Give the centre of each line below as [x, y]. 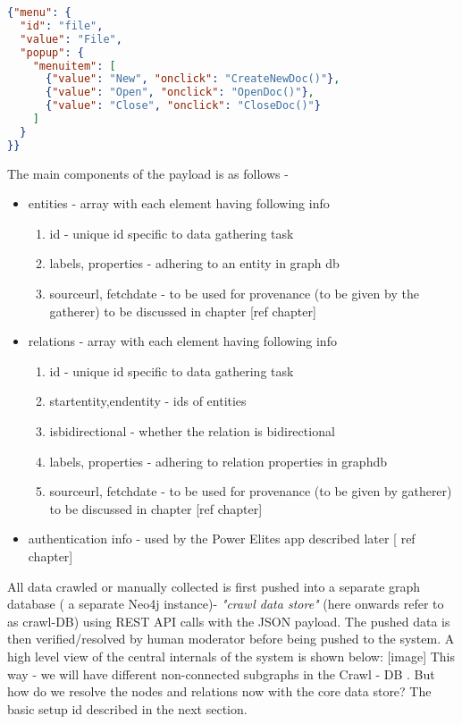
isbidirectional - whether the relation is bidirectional [192, 430]
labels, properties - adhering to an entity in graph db [194, 263]
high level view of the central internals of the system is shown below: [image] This [231, 656]
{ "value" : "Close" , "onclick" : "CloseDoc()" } [183, 106]
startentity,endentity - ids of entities [148, 401]
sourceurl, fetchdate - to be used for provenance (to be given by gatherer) [251, 491]
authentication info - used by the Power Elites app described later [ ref [222, 539]
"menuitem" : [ [74, 66]
